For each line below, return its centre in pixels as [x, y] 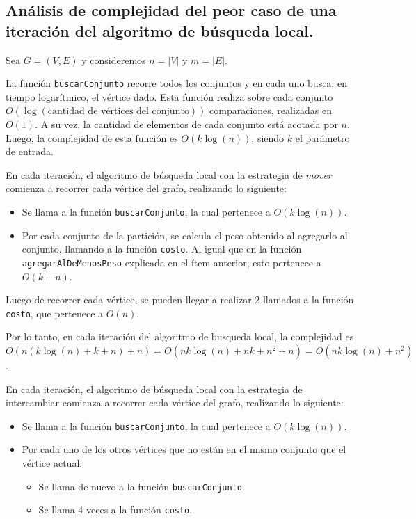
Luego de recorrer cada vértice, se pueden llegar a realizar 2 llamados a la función [180, 300]
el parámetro [322, 137]
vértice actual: [52, 463]
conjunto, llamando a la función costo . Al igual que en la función [162, 249]
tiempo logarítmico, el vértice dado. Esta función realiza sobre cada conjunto [169, 96]
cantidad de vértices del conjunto [118, 112]
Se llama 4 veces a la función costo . [115, 510]
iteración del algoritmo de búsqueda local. [160, 30]
